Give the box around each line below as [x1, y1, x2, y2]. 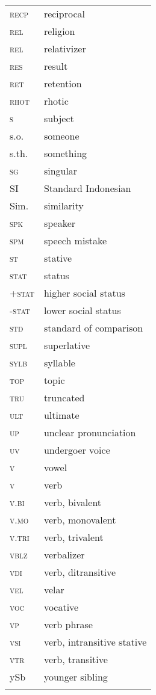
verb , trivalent [43, 530, 104, 544]
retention [43, 76, 82, 90]
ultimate [43, 408, 80, 422]
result [43, 59, 68, 73]
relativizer [43, 42, 86, 55]
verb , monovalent [43, 513, 116, 527]
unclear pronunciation [43, 425, 136, 439]
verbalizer [43, 548, 85, 561]
